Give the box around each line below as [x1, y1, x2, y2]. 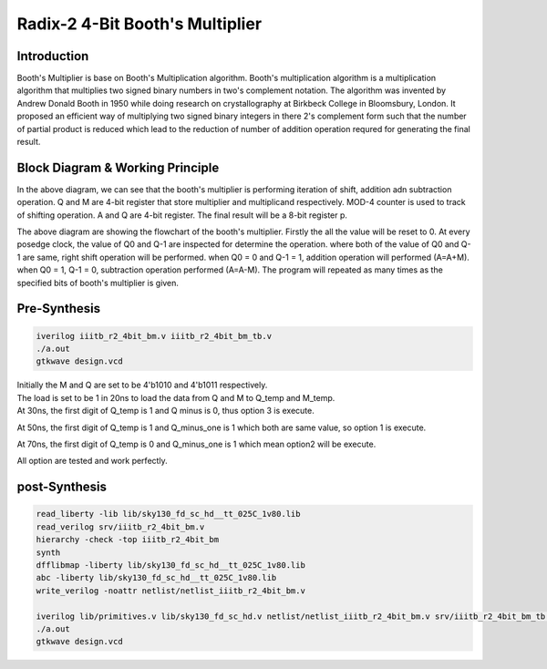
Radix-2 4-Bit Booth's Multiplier [16, 14, 263, 34]
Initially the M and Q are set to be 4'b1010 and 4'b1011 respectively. [16, 379, 268, 391]
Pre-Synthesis [16, 301, 100, 316]
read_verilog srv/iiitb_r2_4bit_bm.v [36, 521, 205, 532]
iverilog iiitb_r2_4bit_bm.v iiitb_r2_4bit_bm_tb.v [36, 331, 273, 341]
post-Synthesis [16, 479, 108, 495]
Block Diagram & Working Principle [16, 160, 220, 175]
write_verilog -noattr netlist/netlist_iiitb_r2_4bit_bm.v [36, 585, 305, 596]
